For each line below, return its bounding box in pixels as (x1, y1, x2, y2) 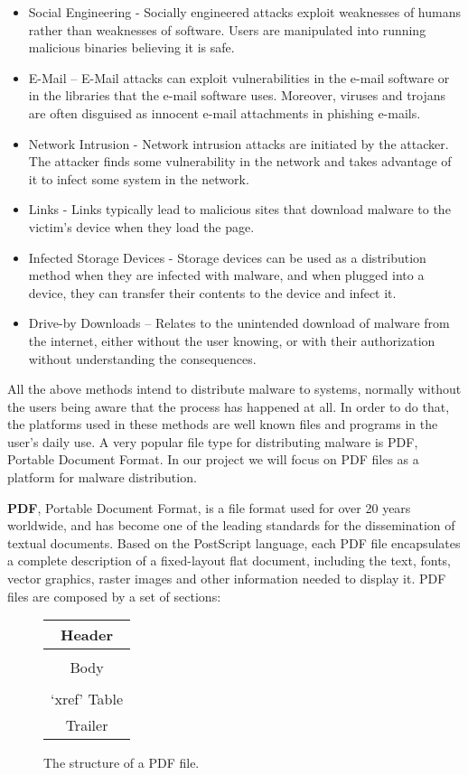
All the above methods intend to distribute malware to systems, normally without (7, 379, 462, 398)
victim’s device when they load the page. (28, 217, 255, 236)
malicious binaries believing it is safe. (28, 38, 235, 57)
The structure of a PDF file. (43, 753, 200, 772)
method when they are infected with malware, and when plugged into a (28, 266, 425, 285)
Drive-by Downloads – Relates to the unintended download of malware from (28, 313, 450, 332)
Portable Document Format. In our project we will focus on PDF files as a (7, 450, 419, 469)
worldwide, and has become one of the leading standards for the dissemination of (7, 516, 455, 535)
